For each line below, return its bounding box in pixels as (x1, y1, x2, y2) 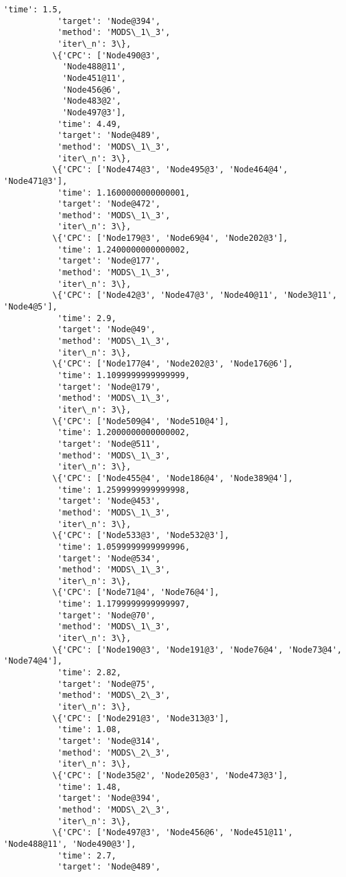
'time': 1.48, (57, 782, 121, 792)
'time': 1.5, (3, 5, 62, 14)
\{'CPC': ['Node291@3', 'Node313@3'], (52, 713, 230, 723)
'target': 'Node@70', (57, 610, 156, 620)
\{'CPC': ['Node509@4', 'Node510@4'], (52, 416, 230, 426)
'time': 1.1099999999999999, (57, 371, 190, 380)
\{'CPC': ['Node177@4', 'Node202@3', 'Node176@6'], (52, 359, 293, 369)
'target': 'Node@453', (57, 496, 161, 506)
